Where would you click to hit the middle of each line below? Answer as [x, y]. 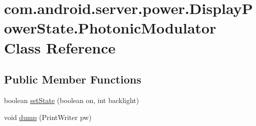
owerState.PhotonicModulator [110, 28]
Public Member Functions [73, 79]
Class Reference [60, 47]
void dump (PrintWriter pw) [48, 117]
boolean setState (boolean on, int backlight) [72, 100]
